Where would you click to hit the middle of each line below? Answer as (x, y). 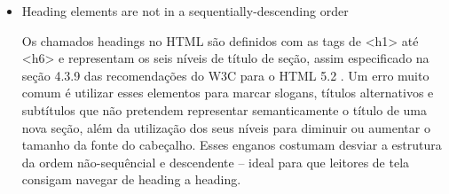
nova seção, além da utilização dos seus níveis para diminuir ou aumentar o (226, 127)
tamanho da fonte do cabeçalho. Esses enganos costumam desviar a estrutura (232, 145)
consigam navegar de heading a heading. (131, 179)
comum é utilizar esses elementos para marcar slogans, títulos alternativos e (228, 93)
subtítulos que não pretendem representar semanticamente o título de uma (224, 109)
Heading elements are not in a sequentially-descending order (185, 11)
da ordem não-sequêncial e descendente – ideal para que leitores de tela (216, 162)
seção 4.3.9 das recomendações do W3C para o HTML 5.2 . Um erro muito (225, 75)
